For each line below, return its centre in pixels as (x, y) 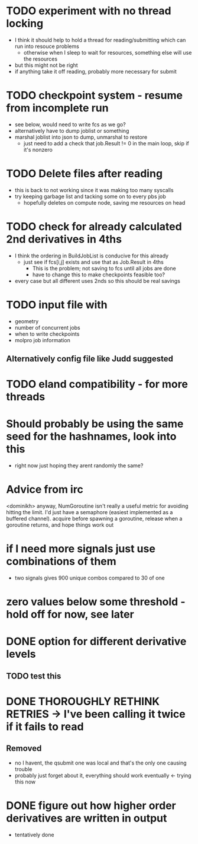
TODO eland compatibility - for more (97, 384)
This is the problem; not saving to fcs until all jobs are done (104, 268)
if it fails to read (45, 727)
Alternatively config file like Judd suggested (90, 359)
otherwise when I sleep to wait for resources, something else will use (108, 52)
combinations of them (61, 561)
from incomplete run (57, 108)
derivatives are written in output (87, 818)
